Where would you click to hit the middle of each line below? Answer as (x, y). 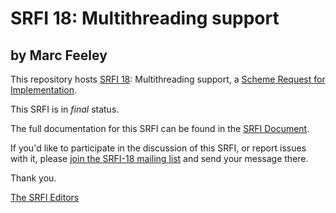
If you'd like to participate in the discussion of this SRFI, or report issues (158, 148)
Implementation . (44, 90)
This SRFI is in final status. (65, 109)
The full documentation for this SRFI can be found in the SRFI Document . (160, 128)
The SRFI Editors (45, 197)
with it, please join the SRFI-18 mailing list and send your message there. (159, 158)
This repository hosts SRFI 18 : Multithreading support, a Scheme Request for (168, 79)
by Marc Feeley (59, 55)
